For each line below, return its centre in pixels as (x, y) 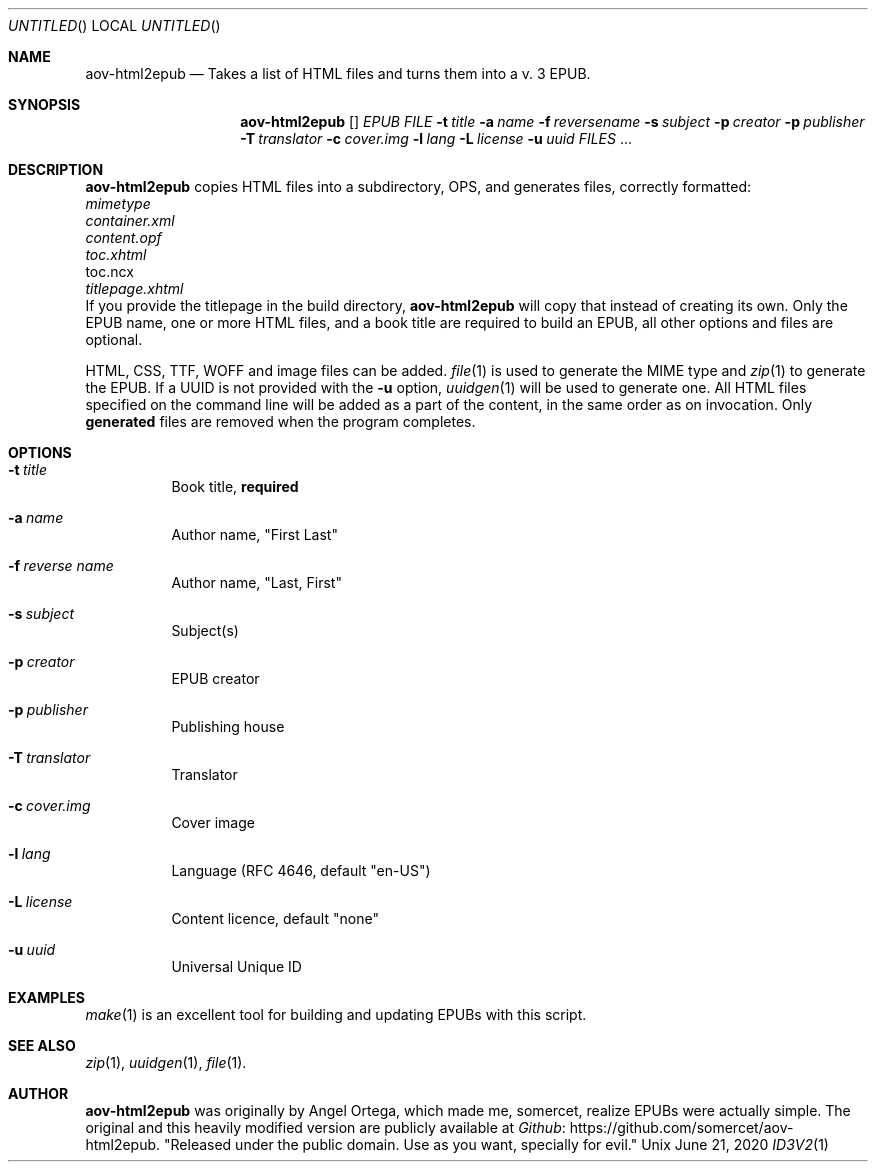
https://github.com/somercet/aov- (681, 1127)
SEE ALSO (42, 1045)
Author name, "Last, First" (256, 582)
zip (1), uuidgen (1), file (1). (166, 1062)
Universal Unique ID (236, 966)
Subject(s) (205, 630)
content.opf (123, 237)
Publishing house (228, 726)
